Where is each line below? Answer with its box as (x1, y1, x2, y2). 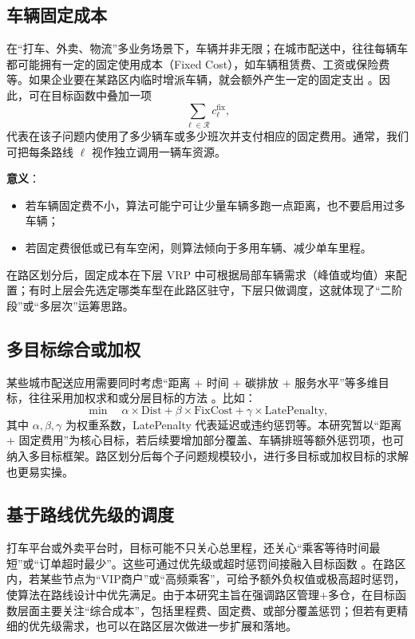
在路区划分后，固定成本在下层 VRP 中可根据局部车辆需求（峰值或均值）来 (6, 266, 396, 282)
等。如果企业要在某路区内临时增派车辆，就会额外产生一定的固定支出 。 (6, 71, 379, 88)
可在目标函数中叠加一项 (28, 86, 152, 103)
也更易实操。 (6, 463, 73, 479)
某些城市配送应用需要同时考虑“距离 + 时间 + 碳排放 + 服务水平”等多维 (6, 373, 378, 390)
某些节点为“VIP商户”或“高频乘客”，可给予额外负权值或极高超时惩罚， (39, 570, 405, 587)
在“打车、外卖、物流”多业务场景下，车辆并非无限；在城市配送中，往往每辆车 (6, 40, 409, 57)
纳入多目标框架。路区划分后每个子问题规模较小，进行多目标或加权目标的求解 (6, 447, 409, 463)
